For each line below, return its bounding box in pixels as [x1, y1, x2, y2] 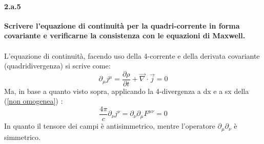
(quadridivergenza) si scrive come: [4, 60, 111, 71]
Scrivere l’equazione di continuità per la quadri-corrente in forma [4, 20, 240, 31]
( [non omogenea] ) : [4, 95, 63, 106]
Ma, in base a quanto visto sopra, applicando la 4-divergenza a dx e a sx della [4, 85, 249, 96]
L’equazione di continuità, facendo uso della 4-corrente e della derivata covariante [4, 50, 260, 61]
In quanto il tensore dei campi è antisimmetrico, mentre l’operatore [4, 121, 215, 131]
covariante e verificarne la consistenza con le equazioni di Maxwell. [4, 30, 246, 41]
